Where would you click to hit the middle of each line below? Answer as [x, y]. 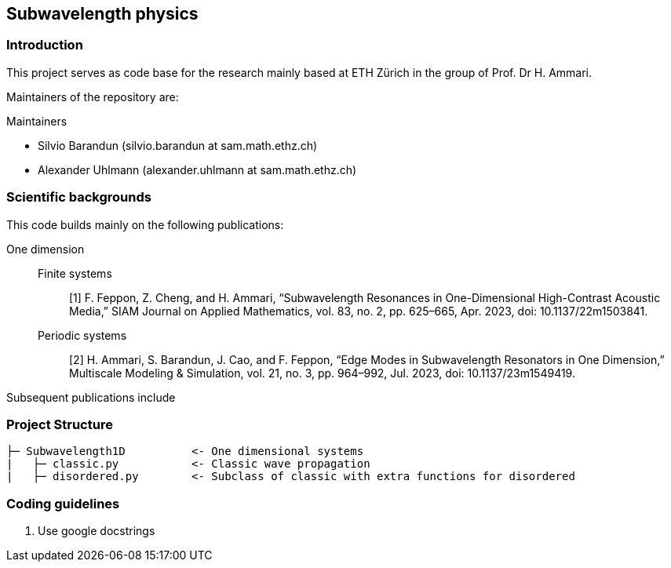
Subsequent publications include [91, 397]
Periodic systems [82, 335]
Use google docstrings [97, 531]
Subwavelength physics [102, 14]
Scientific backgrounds [79, 197]
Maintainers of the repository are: [93, 96]
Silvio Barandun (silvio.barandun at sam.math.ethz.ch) [178, 145]
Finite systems [75, 273]
